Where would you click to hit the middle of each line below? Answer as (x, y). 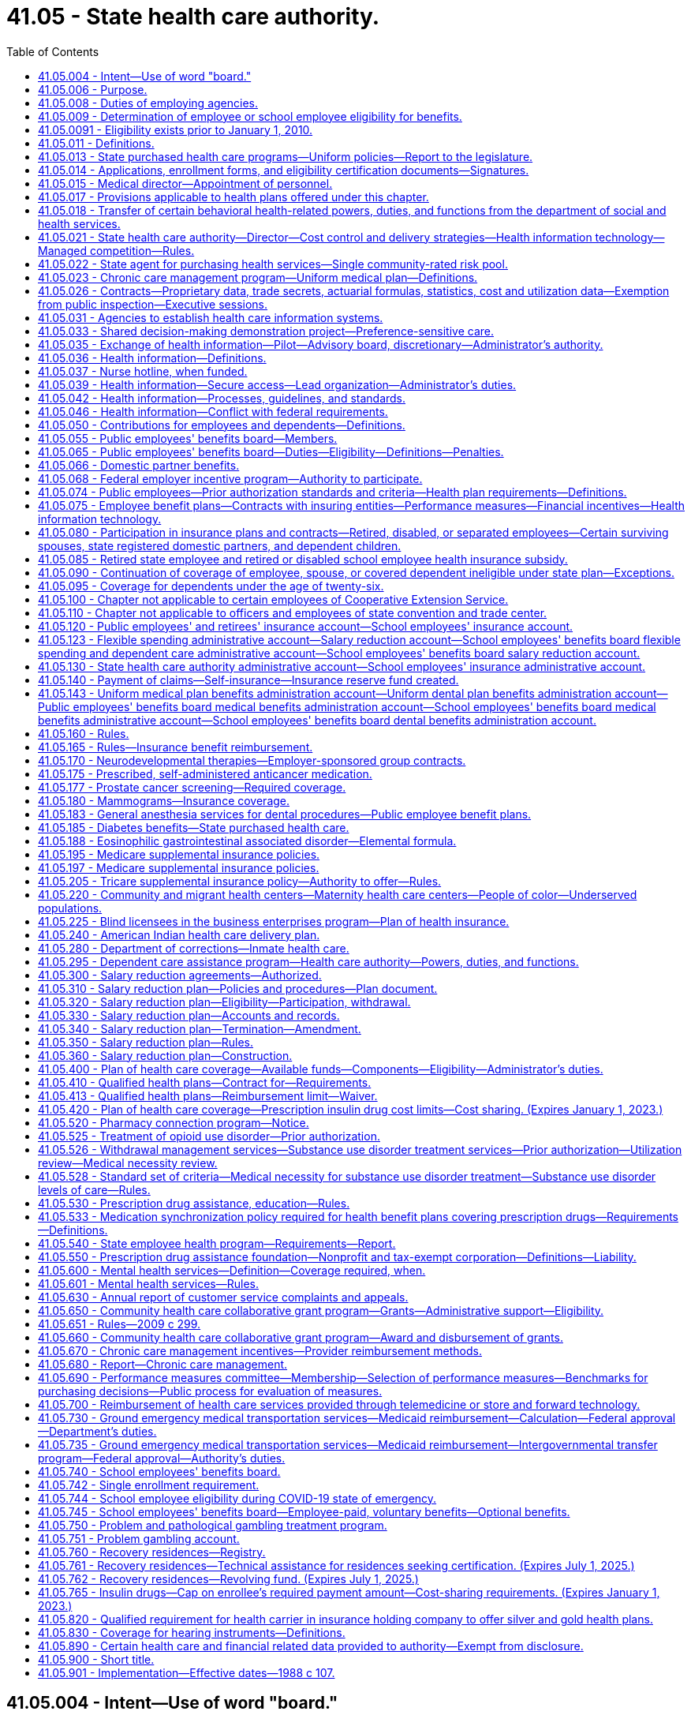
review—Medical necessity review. (128, 1163)
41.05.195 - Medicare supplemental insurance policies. (179, 854)
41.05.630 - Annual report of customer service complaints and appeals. (223, 1297)
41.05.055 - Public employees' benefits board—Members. (188, 438)
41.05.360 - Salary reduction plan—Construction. (165, 1055)
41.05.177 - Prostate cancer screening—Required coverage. (192, 787)
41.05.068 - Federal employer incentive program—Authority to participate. (230, 478)
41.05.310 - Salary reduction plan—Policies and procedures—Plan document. (238, 988)
